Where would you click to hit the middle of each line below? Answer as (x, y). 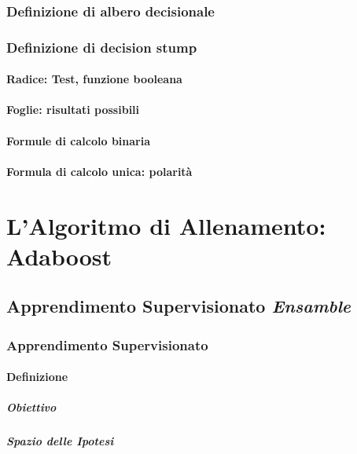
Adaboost (59, 256)
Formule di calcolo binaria (79, 140)
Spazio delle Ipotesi (60, 441)
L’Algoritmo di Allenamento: (166, 225)
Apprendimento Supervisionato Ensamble (179, 306)
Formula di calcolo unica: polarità (99, 171)
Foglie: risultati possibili (73, 110)
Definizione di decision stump (102, 47)
